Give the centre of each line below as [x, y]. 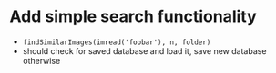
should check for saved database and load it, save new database [144, 50]
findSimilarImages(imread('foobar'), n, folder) [117, 42]
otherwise [41, 60]
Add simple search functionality [133, 17]
